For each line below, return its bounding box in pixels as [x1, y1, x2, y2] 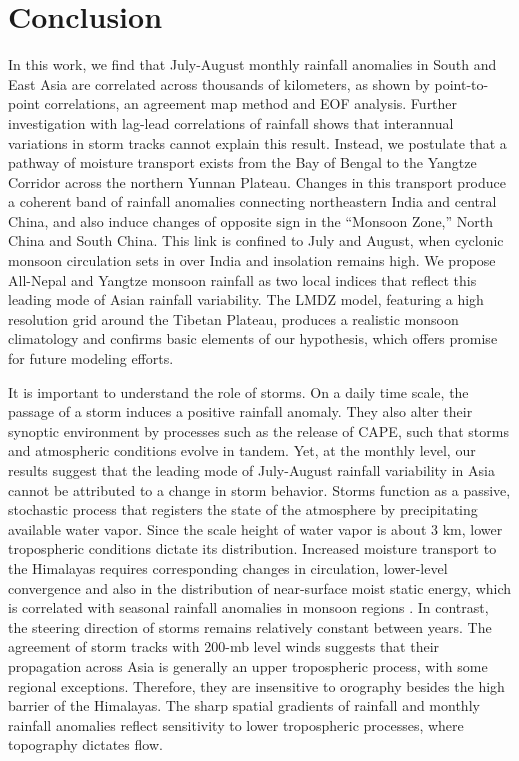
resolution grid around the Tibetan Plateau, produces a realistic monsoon [8, 308, 459, 329]
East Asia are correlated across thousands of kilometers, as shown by [8, 73, 430, 94]
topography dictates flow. [8, 734, 163, 755]
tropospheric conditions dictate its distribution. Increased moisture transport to [8, 538, 497, 559]
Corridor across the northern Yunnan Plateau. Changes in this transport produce [8, 171, 507, 192]
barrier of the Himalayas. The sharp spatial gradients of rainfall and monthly [8, 695, 480, 716]
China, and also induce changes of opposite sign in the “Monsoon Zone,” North [8, 210, 493, 231]
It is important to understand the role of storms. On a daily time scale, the [8, 381, 469, 402]
